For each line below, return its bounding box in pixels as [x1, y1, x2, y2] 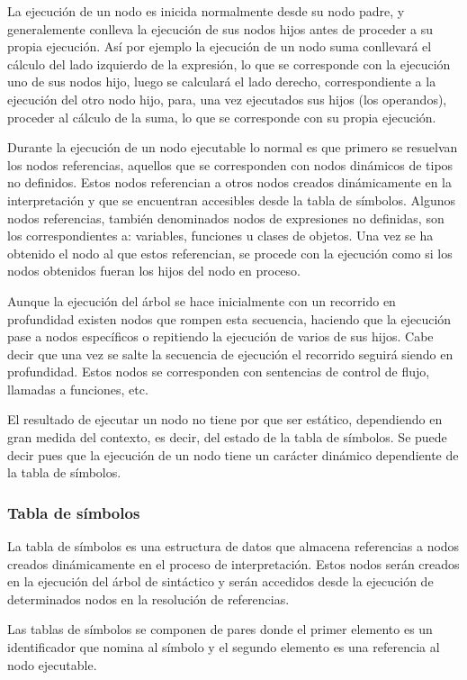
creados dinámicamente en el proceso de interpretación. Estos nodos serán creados [7, 554, 460, 573]
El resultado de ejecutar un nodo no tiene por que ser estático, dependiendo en [7, 410, 443, 429]
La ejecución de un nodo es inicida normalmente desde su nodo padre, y [7, 2, 405, 20]
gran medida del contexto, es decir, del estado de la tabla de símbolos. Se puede [7, 428, 447, 447]
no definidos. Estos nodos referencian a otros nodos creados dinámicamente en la [7, 173, 452, 192]
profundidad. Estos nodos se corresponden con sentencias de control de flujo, [7, 362, 430, 381]
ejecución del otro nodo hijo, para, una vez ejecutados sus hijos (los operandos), [7, 89, 447, 108]
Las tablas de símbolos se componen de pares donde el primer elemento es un [7, 620, 433, 639]
